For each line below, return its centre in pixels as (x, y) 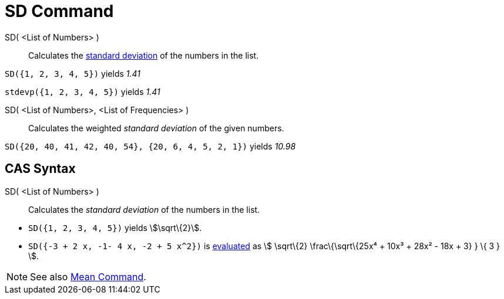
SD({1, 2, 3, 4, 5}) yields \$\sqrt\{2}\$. (115, 227)
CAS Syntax (40, 169)
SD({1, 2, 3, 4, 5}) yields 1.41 (73, 73)
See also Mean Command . (88, 276)
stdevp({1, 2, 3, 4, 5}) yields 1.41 (83, 91)
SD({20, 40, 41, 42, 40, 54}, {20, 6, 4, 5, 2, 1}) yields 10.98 (150, 146)
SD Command (59, 11)
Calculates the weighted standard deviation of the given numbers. (156, 128)
